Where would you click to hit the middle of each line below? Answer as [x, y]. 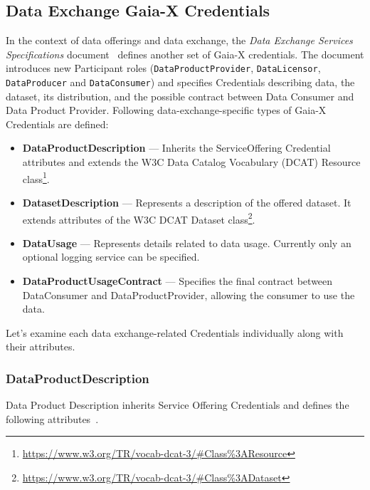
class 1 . [36, 177]
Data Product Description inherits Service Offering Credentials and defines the [178, 405]
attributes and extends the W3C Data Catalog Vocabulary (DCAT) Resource [191, 162]
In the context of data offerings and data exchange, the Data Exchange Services [179, 40]
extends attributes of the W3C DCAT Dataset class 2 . [139, 218]
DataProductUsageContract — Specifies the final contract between [178, 280]
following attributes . [52, 418]
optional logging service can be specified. [111, 257]
